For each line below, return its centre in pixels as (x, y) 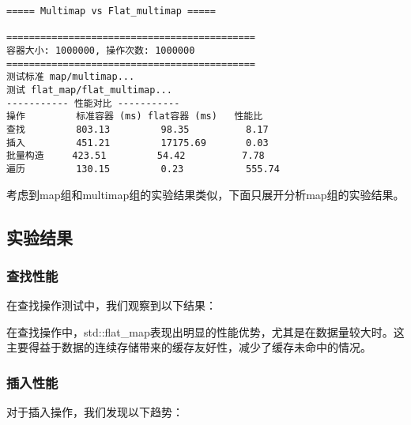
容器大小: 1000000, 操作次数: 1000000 (101, 50)
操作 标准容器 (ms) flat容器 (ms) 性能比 (135, 117)
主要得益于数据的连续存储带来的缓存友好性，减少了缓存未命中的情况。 (189, 347)
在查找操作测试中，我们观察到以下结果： (111, 305)
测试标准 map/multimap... (71, 77)
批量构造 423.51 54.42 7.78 (136, 156)
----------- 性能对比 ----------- (93, 103)
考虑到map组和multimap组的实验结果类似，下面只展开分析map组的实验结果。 (205, 194)
